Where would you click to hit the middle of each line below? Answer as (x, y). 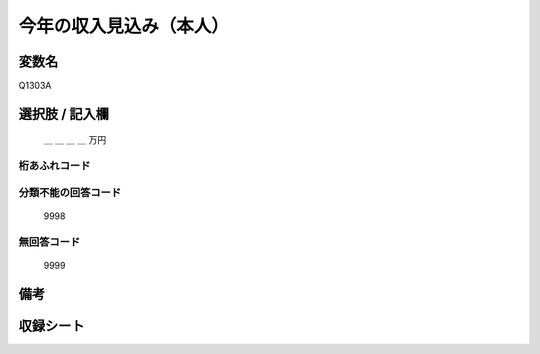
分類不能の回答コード (70, 192)
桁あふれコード (54, 166)
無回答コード (49, 242)
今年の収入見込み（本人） (124, 26)
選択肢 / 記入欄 (64, 113)
